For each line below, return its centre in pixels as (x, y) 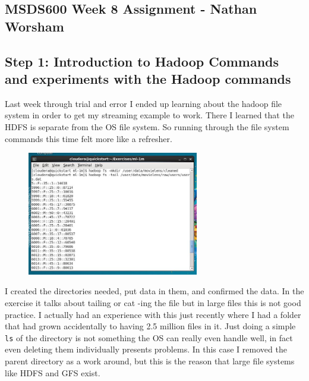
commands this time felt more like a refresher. (89, 138)
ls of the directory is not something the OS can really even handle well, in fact (149, 337)
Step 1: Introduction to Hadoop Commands (142, 61)
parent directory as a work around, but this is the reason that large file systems (150, 361)
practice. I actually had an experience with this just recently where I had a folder (153, 314)
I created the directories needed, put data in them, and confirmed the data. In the (154, 291)
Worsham (34, 26)
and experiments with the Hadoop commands (148, 78)
